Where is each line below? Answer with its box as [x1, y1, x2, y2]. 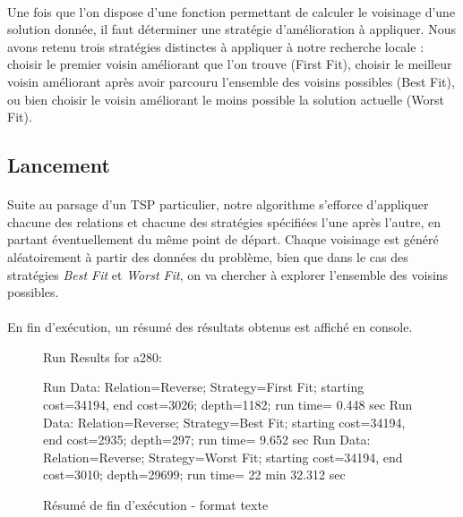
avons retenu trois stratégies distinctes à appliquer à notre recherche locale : [7, 37, 424, 55]
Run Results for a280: [43, 347, 162, 366]
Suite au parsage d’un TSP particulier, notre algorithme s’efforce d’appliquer [7, 195, 429, 214]
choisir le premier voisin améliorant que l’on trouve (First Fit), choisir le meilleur [7, 55, 452, 73]
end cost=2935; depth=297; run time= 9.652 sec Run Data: [43, 430, 371, 449]
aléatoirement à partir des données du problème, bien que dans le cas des [7, 247, 408, 266]
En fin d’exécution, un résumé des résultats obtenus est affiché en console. [7, 318, 413, 336]
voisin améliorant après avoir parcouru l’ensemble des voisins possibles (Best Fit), [7, 72, 455, 90]
